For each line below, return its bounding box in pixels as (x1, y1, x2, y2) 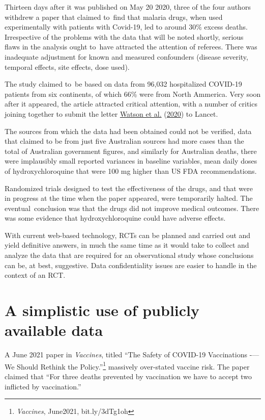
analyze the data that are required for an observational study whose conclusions (5, 250, 254, 260)
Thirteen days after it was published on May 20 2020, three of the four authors (5, 2, 251, 12)
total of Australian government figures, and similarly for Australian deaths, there (5, 145, 257, 156)
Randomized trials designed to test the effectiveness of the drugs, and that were (5, 182, 253, 193)
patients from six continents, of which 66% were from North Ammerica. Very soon (5, 88, 261, 99)
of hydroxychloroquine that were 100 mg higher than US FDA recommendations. (5, 165, 257, 176)
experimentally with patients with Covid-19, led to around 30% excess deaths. (5, 21, 248, 32)
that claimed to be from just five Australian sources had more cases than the (5, 136, 244, 146)
